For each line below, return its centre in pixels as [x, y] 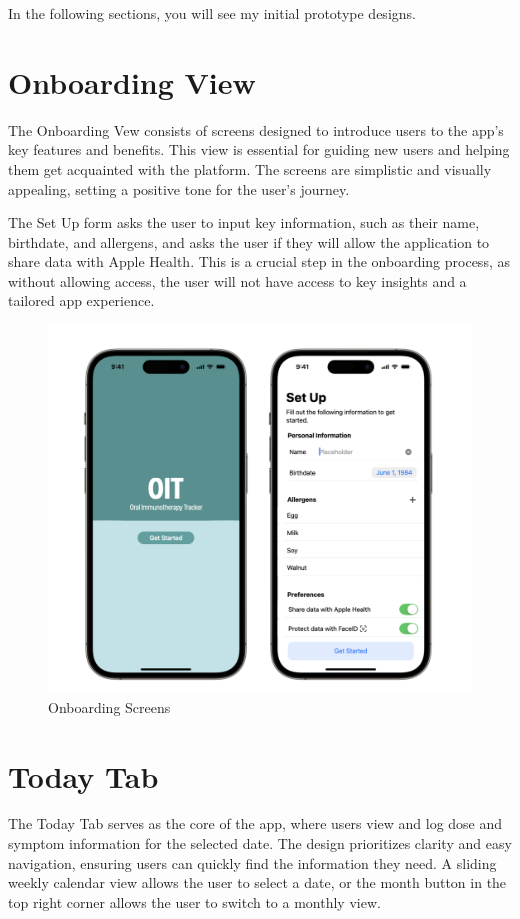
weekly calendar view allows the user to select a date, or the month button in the [257, 882]
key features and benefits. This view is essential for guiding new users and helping [259, 149]
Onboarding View [132, 81]
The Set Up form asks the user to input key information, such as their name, [244, 222]
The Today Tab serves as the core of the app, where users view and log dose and [255, 823]
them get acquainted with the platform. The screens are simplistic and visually [250, 168]
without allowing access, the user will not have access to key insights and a [237, 280]
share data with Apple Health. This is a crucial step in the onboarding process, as [259, 261]
